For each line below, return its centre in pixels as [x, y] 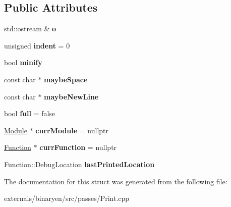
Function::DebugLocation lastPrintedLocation [79, 164]
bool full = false [30, 113]
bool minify [23, 62]
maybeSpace [66, 79]
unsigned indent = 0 [37, 45]
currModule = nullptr [72, 130]
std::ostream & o [30, 29]
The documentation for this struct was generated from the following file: [116, 181]
